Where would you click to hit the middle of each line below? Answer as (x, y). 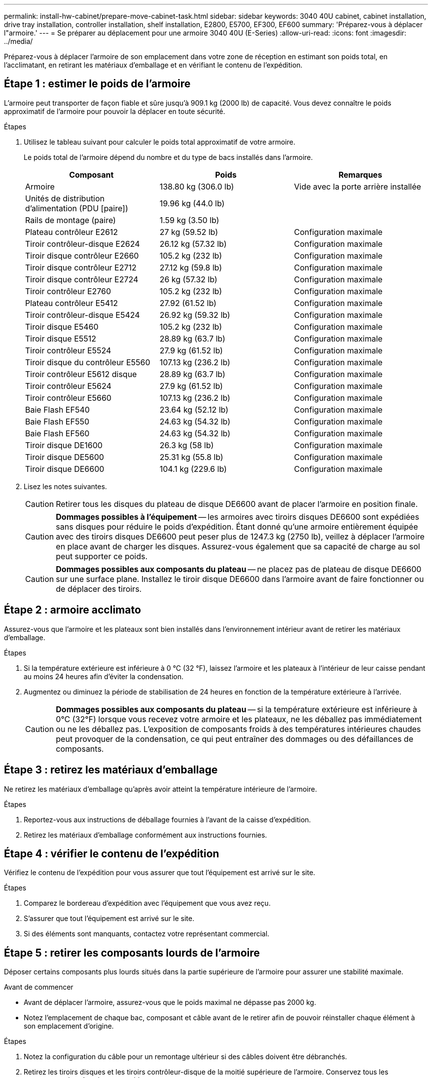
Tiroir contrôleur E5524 (68, 350)
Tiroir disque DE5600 (65, 457)
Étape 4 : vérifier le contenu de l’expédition (112, 853)
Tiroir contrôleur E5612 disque (81, 374)
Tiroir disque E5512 (61, 338)
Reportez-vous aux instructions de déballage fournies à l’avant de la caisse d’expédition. (167, 819)
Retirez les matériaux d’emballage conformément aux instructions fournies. (145, 835)
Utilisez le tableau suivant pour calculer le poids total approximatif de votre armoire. (160, 142)
